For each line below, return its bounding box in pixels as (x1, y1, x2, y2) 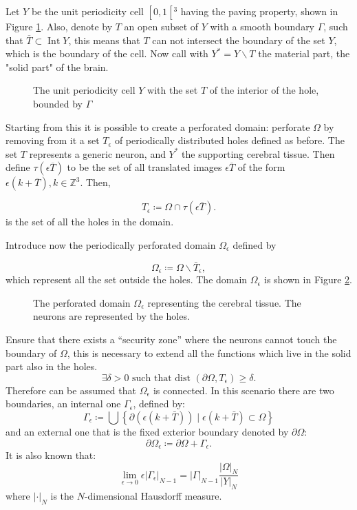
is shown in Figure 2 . (264, 272, 352, 287)
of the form (237, 160, 285, 174)
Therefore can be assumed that (6, 382, 136, 397)
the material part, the (258, 46, 350, 61)
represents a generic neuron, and (29, 146, 166, 161)
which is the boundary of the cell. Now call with (6, 46, 208, 61)
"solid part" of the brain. (6, 59, 109, 74)
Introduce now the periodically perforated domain (6, 237, 216, 252)
